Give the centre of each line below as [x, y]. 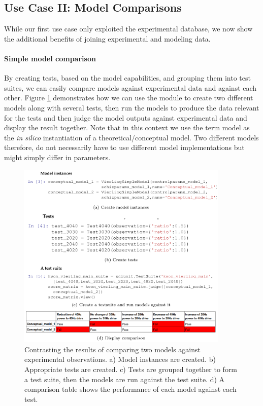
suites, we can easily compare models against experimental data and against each [130, 87]
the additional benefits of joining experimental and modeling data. [107, 38]
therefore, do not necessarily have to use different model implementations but [124, 147]
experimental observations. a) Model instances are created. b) [120, 359]
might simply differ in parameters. [57, 157]
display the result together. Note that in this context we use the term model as [127, 127]
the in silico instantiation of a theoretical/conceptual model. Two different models [131, 137]
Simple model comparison [50, 58]
